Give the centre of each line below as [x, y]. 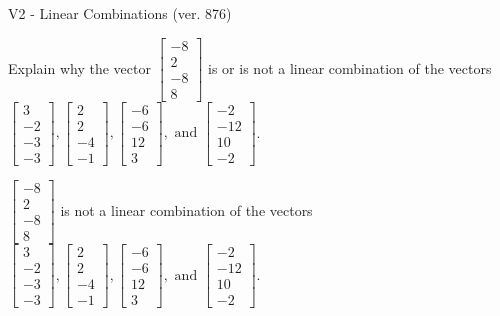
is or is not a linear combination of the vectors [350, 67]
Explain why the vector [79, 67]
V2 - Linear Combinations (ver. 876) [120, 13]
